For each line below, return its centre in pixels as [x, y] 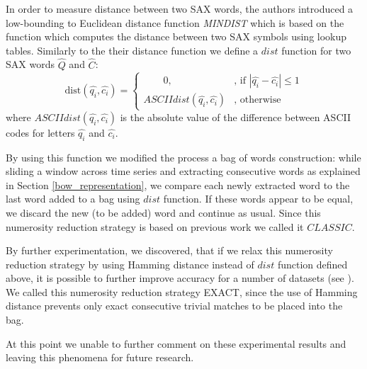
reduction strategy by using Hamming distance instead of [130, 264]
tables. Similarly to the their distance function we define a [132, 50]
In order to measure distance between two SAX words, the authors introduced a [180, 8]
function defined [312, 264]
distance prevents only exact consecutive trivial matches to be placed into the [174, 306]
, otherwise [258, 100]
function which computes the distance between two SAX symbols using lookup [176, 36]
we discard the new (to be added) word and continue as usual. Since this [163, 212]
